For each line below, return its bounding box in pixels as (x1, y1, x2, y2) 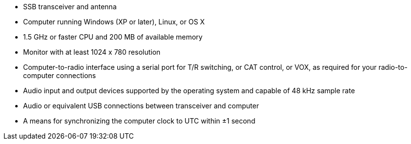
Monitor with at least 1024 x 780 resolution (23, 48, 161, 56)
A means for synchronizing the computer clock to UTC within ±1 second (23, 117, 256, 125)
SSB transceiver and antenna (23, 2, 117, 11)
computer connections (23, 71, 96, 80)
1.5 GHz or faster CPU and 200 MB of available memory (23, 33, 203, 41)
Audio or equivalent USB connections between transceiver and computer (23, 102, 259, 110)
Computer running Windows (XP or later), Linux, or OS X (23, 18, 205, 26)
